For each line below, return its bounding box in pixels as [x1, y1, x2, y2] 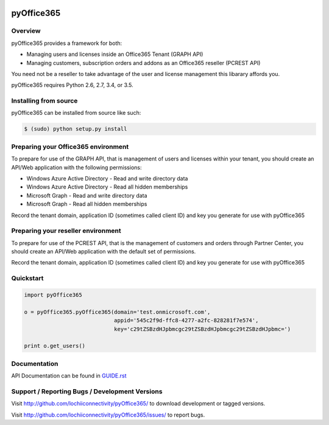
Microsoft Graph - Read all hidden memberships [26, 201, 147, 208]
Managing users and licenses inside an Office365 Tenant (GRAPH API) [26, 50, 203, 58]
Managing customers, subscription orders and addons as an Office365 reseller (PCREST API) [26, 59, 261, 66]
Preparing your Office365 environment [11, 142, 129, 151]
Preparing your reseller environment [11, 227, 121, 235]
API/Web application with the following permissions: [11, 164, 142, 171]
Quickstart [11, 274, 44, 283]
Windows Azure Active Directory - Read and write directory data [26, 174, 188, 182]
